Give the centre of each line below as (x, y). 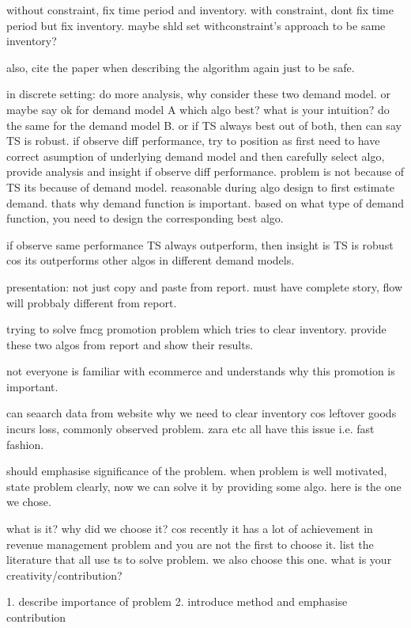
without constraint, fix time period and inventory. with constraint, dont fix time (200, 10)
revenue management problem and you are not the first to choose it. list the (190, 544)
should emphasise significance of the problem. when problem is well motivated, (197, 471)
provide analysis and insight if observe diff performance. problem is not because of (205, 171)
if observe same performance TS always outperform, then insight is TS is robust (200, 244)
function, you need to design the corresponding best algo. (145, 218)
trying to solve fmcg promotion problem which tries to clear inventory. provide (196, 329)
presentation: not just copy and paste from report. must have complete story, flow (205, 286)
